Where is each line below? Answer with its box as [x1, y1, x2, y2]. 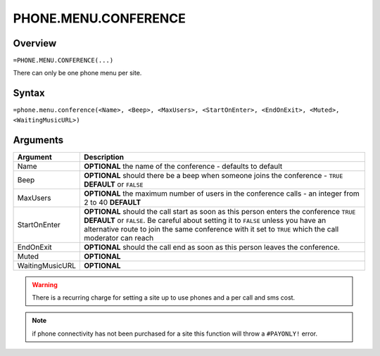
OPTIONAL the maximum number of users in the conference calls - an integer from [84, 189, 360, 198]
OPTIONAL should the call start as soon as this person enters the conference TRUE [84, 206, 356, 216]
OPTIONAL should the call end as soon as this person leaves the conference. [84, 242, 341, 252]
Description [84, 152, 125, 162]
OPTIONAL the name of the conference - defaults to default [84, 161, 283, 171]
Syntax [13, 87, 45, 99]
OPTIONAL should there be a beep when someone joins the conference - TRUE [84, 170, 343, 180]
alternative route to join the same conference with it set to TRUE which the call [84, 224, 339, 234]
